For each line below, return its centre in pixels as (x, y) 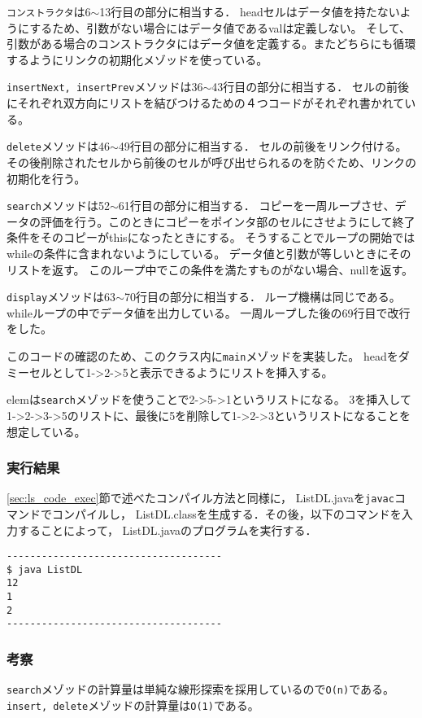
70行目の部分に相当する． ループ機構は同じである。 (262, 297)
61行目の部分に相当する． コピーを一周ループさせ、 (257, 206)
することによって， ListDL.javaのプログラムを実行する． (167, 530)
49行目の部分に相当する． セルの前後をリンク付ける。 (263, 146)
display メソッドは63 (61, 297)
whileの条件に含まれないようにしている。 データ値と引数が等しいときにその (209, 253)
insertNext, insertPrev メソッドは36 (105, 87)
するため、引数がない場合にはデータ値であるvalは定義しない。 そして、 (220, 27)
